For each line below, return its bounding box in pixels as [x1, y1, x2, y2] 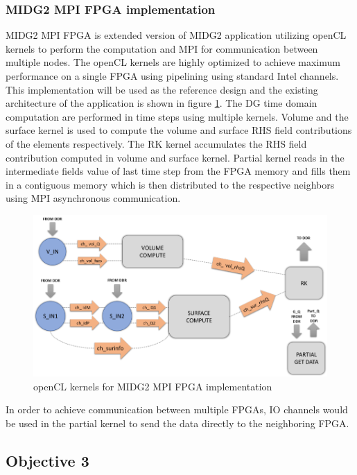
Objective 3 [6, 449, 89, 471]
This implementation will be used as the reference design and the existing [6, 82, 318, 96]
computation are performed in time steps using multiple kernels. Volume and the [6, 109, 349, 123]
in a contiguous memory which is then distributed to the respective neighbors [6, 177, 335, 191]
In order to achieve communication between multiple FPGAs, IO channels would [6, 402, 348, 417]
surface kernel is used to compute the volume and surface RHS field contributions [6, 123, 352, 137]
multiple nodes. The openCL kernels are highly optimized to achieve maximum [6, 55, 341, 69]
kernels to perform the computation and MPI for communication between [6, 41, 318, 55]
